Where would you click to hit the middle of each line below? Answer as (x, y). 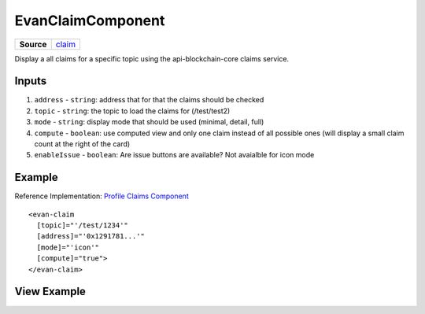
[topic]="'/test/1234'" (83, 225)
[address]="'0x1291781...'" (91, 236)
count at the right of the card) (82, 144)
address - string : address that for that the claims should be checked (149, 100)
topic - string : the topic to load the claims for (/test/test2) (132, 111)
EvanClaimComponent (90, 20)
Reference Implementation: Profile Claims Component (102, 196)
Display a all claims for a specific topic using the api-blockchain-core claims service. (152, 58)
